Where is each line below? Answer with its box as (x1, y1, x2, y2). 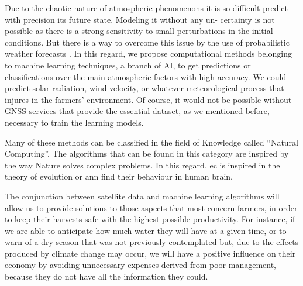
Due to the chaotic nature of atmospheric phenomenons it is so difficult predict (5, 2, 288, 13)
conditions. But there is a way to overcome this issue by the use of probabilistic (5, 36, 290, 48)
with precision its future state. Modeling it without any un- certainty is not (5, 13, 275, 25)
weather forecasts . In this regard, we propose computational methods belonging (5, 47, 292, 60)
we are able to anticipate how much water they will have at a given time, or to (5, 224, 287, 236)
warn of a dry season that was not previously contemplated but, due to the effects (5, 236, 299, 248)
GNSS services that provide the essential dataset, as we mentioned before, (5, 105, 270, 117)
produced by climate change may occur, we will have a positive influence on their (5, 247, 296, 259)
